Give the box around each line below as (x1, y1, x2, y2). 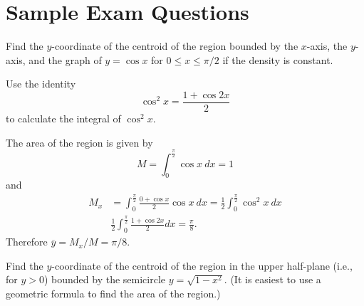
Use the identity (6, 76, 76, 91)
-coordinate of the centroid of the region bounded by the (51, 38, 298, 53)
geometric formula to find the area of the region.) (6, 286, 221, 301)
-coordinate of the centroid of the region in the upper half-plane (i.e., (51, 258, 353, 273)
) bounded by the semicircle (43, 272, 166, 287)
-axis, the (306, 38, 348, 53)
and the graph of (28, 52, 102, 67)
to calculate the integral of (6, 110, 121, 125)
